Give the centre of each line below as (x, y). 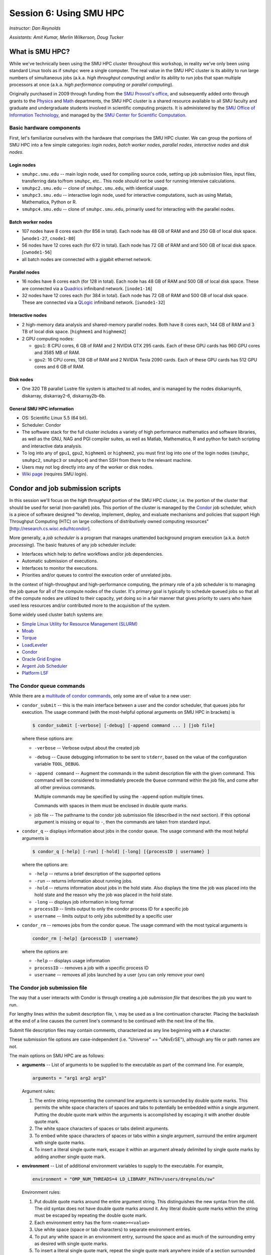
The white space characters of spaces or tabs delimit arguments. (102, 1128)
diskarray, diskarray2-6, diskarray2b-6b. (64, 396)
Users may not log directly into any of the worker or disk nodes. (88, 467)
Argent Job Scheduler (45, 666)
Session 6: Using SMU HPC (67, 13)
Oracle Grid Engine (41, 659)
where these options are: (48, 738)
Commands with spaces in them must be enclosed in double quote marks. (111, 806)
